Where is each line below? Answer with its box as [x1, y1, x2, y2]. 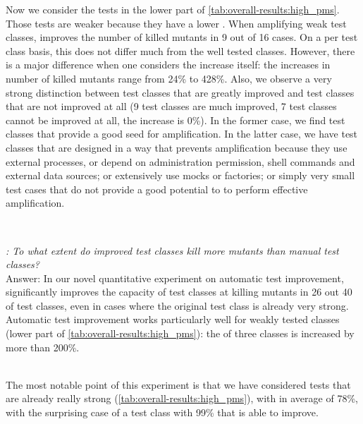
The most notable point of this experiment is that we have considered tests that [6, 377, 351, 392]
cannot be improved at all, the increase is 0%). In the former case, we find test [6, 112, 345, 127]
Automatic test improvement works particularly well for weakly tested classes [6, 312, 340, 327]
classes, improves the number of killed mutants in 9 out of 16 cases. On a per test [6, 30, 358, 44]
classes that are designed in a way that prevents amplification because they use [6, 140, 347, 155]
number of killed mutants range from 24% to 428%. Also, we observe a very [6, 71, 332, 85]
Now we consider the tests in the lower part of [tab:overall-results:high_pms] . [6, 2, 340, 16]
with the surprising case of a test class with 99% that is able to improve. [6, 405, 319, 420]
